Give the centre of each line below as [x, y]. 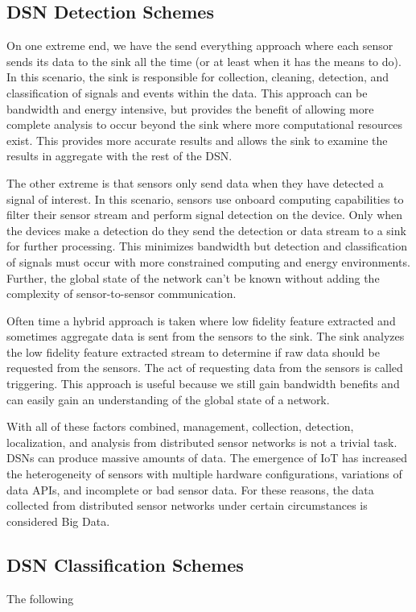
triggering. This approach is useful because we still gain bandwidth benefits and [203, 384]
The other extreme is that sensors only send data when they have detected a [195, 182]
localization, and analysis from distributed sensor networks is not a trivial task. [202, 442]
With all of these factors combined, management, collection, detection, [180, 426]
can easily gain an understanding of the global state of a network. [168, 399]
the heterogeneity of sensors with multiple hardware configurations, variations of [204, 474]
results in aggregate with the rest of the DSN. [119, 156]
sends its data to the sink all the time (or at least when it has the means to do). [204, 61]
